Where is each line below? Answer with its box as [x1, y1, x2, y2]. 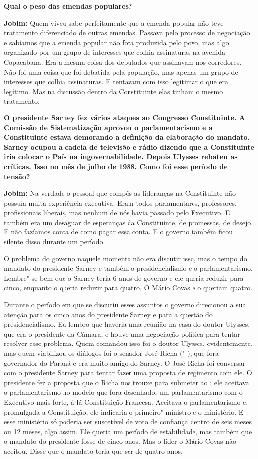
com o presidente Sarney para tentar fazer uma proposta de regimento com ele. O [4, 367, 252, 378]
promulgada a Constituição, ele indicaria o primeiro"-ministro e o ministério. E [4, 406, 244, 417]
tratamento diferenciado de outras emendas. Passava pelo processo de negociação [4, 27, 250, 38]
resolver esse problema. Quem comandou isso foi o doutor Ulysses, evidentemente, [4, 338, 253, 348]
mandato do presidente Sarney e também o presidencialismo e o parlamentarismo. [4, 263, 253, 273]
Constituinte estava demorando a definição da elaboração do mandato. [4, 132, 250, 142]
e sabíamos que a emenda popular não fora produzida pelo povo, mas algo [4, 37, 229, 47]
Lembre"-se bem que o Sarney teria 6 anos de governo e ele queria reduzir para [4, 272, 244, 283]
